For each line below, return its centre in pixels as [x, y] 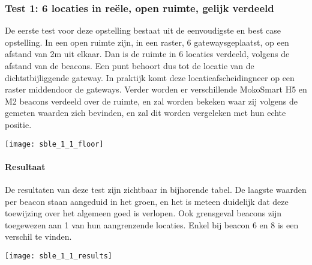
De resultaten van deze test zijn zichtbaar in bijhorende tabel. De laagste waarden [156, 190]
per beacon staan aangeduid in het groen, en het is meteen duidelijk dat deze [147, 201]
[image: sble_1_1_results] [58, 256]
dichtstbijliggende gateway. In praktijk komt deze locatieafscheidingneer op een [150, 77]
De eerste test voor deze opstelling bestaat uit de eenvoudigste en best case [143, 30]
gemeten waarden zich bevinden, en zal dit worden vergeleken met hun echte [145, 113]
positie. [18, 124]
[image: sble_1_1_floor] [54, 144]
